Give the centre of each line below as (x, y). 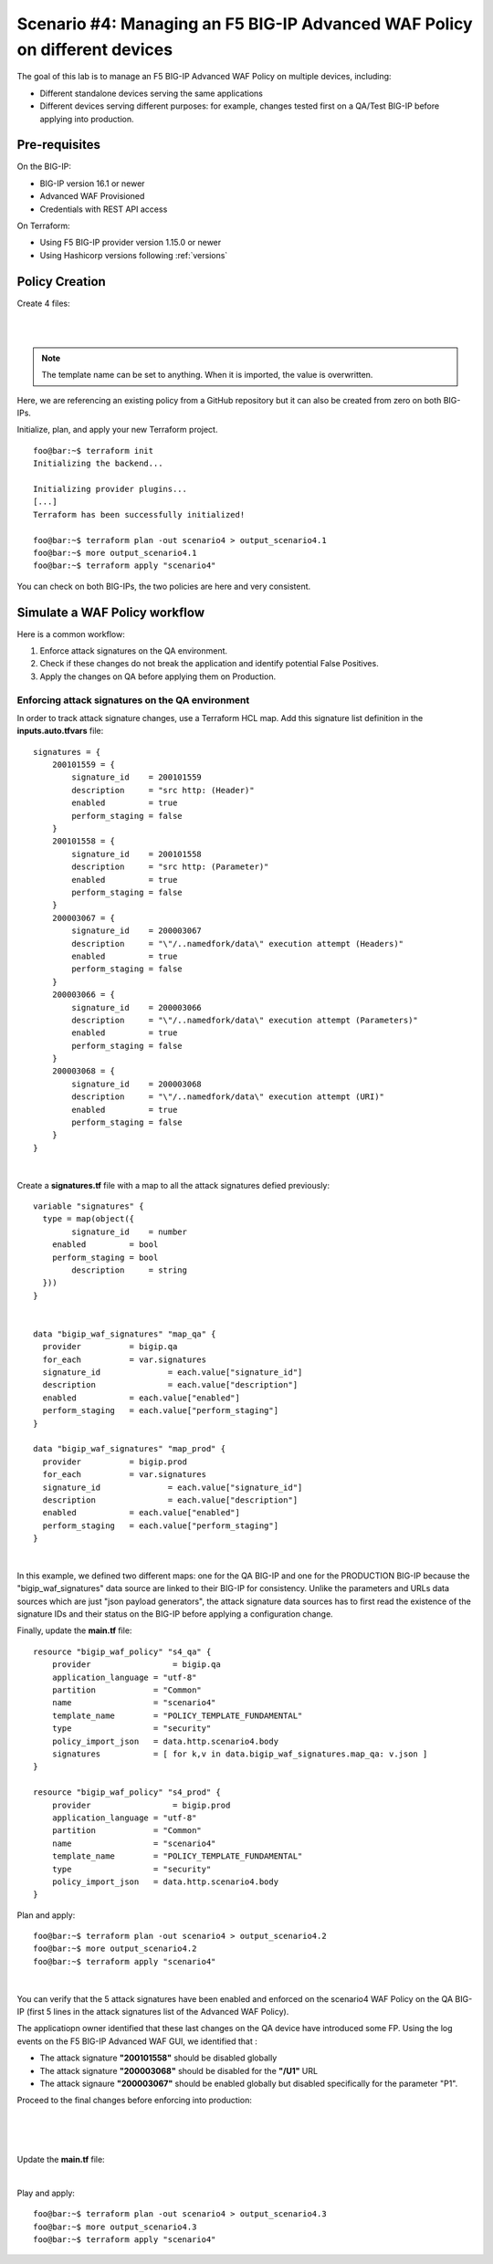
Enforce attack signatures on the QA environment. (134, 651)
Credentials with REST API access (104, 209)
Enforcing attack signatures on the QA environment (133, 700)
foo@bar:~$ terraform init (94, 451)
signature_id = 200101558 (137, 854)
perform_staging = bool (105, 1257)
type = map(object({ (89, 1219)
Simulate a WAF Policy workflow (111, 612)
